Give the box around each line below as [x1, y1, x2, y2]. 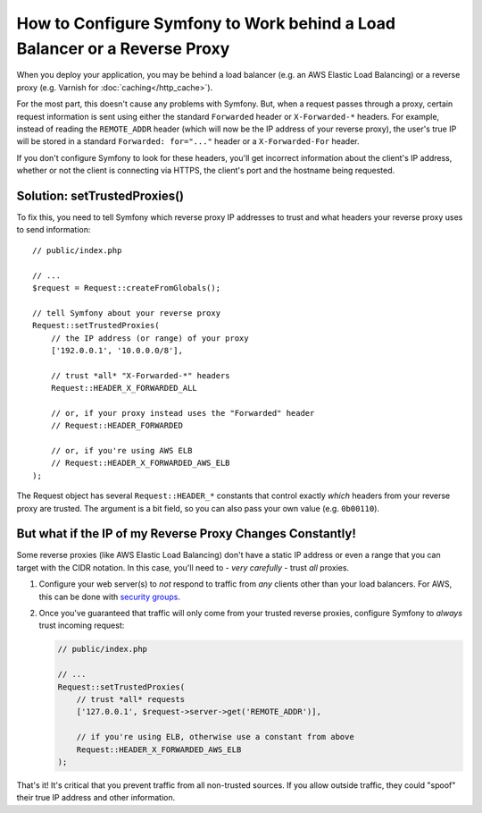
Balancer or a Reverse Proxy [16, 38, 230, 58]
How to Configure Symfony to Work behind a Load [16, 13, 396, 33]
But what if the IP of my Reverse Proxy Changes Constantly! [16, 526, 357, 541]
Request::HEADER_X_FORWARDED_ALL [50, 383, 198, 394]
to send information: [16, 224, 91, 235]
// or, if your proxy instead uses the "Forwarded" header [50, 408, 315, 418]
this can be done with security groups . [38, 591, 181, 602]
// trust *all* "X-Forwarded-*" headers [50, 370, 231, 380]
